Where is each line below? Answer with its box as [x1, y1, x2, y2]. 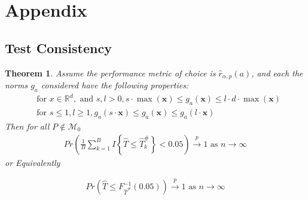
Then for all [5, 119, 50, 132]
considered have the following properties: [41, 79, 189, 91]
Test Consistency [5, 38, 112, 57]
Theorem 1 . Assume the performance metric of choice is [5, 66, 216, 79]
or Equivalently [5, 156, 60, 168]
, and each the [251, 66, 303, 79]
